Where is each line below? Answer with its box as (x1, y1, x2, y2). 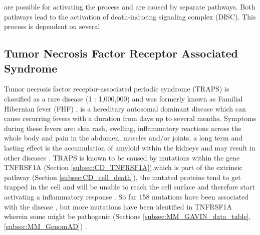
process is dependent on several (4, 21, 100, 31)
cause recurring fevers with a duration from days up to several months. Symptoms (4, 113, 256, 123)
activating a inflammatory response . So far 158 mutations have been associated (4, 191, 249, 201)
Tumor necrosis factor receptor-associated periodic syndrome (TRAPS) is (4, 83, 229, 94)
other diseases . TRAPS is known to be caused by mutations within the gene (4, 152, 240, 162)
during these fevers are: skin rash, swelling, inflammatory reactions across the (4, 122, 241, 133)
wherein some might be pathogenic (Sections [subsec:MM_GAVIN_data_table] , (4, 211, 251, 221)
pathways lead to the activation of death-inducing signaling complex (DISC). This (4, 11, 256, 21)
